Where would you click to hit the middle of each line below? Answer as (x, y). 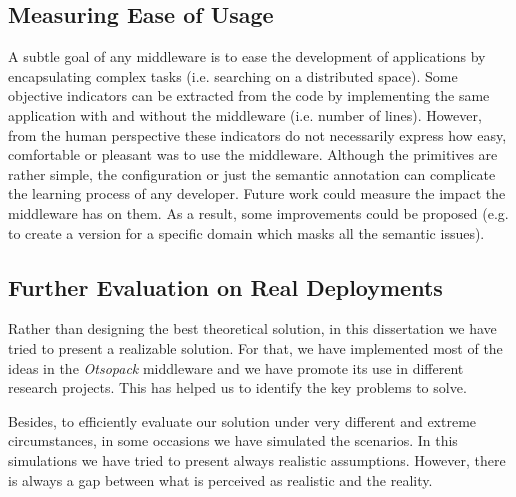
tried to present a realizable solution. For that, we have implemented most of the (255, 347)
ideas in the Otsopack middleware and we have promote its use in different (236, 367)
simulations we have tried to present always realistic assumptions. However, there (257, 459)
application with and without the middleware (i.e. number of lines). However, (245, 114)
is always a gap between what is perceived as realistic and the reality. (220, 479)
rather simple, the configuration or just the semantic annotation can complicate (252, 173)
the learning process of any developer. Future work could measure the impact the (257, 193)
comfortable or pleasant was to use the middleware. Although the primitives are (253, 154)
